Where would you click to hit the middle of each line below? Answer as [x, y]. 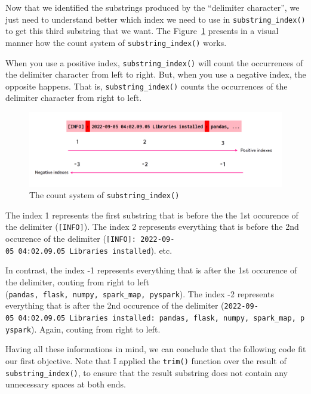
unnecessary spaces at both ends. [66, 384]
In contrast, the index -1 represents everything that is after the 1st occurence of [151, 270]
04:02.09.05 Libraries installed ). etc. [95, 250]
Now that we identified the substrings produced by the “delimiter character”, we [153, 7]
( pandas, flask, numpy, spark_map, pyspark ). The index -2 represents [140, 293]
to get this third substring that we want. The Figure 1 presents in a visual [142, 31]
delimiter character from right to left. [74, 98]
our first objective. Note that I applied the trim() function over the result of [146, 360]
